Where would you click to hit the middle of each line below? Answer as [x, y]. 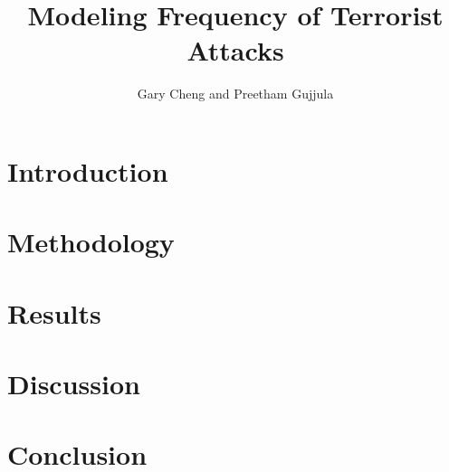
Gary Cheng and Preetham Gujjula [235, 94]
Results [54, 312]
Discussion [74, 384]
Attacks [235, 50]
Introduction [88, 170]
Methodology [91, 242]
